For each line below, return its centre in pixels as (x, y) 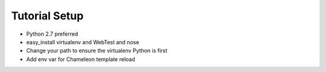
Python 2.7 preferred (52, 34)
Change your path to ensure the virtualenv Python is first (97, 51)
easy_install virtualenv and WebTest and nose (83, 42)
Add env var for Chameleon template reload (81, 59)
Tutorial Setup (47, 16)
